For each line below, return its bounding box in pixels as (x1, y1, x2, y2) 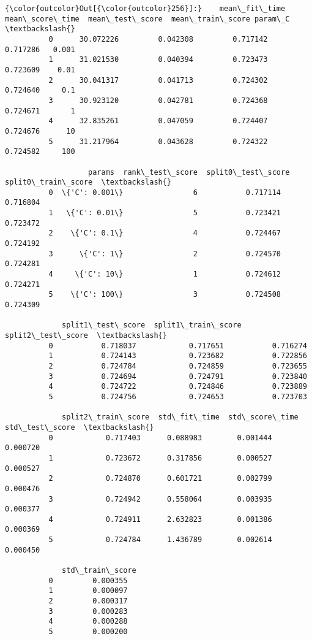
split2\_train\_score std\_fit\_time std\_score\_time (62, 413, 299, 422)
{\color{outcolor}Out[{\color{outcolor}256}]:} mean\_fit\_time (5, 4, 286, 13)
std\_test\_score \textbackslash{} (5, 423, 154, 432)
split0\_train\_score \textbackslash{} (5, 178, 172, 187)
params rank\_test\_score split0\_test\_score (88, 167, 290, 177)
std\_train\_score (62, 566, 136, 575)
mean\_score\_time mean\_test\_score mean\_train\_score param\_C (5, 14, 290, 23)
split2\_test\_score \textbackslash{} (5, 331, 167, 340)
